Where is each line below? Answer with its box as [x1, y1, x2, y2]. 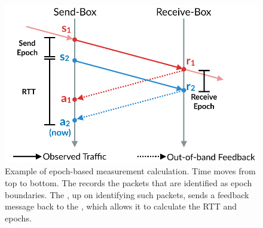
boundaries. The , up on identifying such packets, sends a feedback [5, 188, 249, 201]
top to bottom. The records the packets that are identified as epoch [5, 177, 252, 189]
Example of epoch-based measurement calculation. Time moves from [5, 165, 256, 177]
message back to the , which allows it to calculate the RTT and [5, 200, 237, 212]
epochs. [5, 211, 32, 224]
